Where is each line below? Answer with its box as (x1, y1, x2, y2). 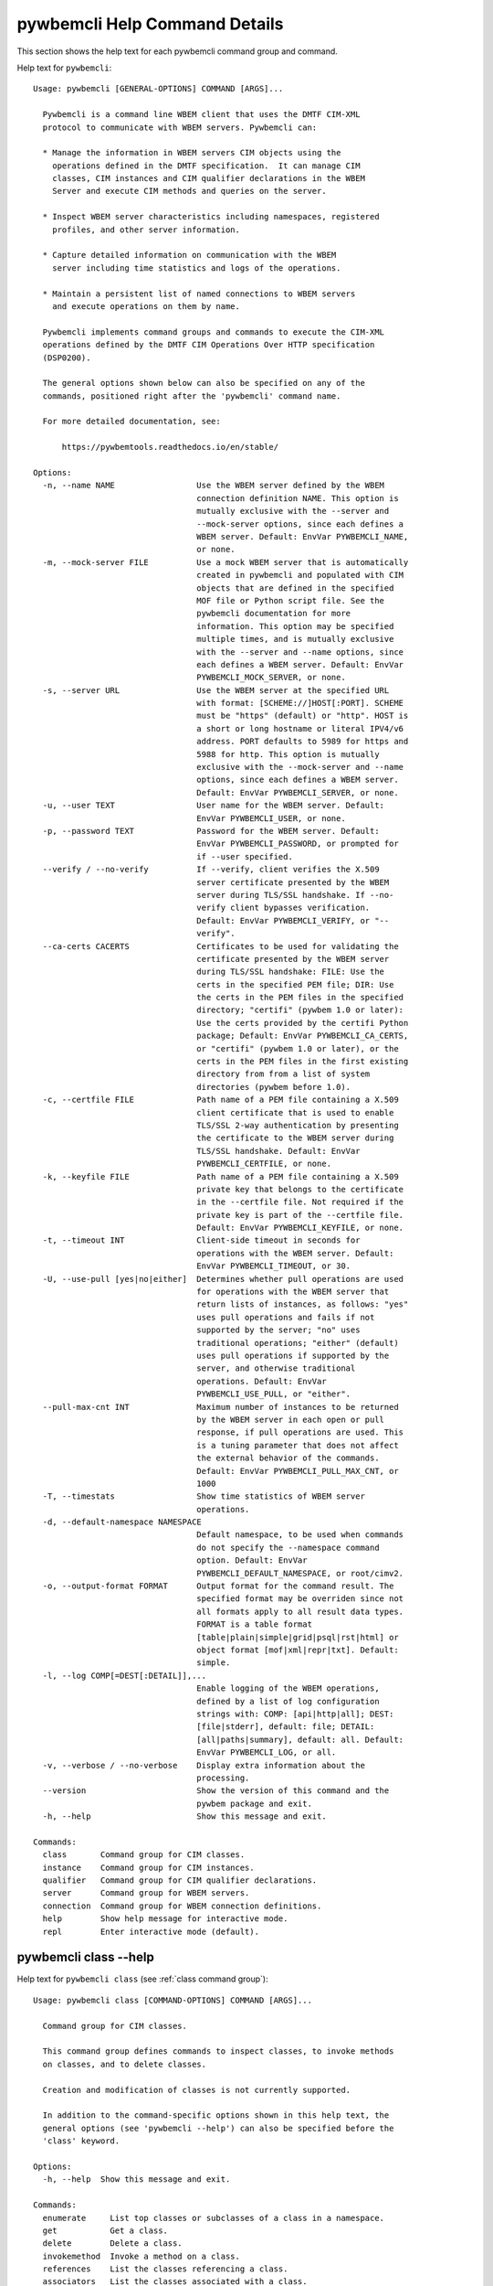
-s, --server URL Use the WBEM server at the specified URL (42, 685, 390, 695)
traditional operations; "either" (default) (196, 1338, 399, 1348)
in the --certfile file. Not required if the (196, 1197, 404, 1207)
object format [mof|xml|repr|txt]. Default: (196, 1644, 399, 1655)
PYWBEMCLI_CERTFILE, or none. (196, 1159, 332, 1170)
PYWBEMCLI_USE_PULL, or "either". (196, 1389, 351, 1399)
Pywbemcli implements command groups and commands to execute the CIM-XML (42, 326, 385, 337)
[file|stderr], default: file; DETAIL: (196, 1722, 375, 1732)
